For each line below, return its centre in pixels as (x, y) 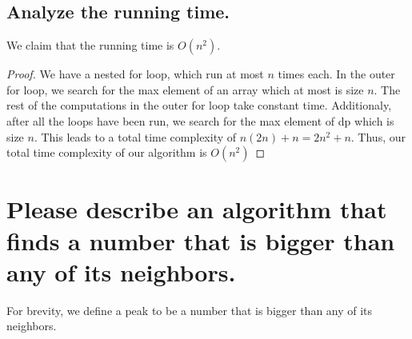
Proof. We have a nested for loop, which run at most (135, 74)
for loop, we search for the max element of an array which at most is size (185, 89)
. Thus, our (378, 136)
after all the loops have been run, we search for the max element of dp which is (200, 120)
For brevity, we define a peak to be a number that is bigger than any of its (190, 310)
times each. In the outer (336, 74)
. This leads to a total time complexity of (135, 136)
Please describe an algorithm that (197, 209)
